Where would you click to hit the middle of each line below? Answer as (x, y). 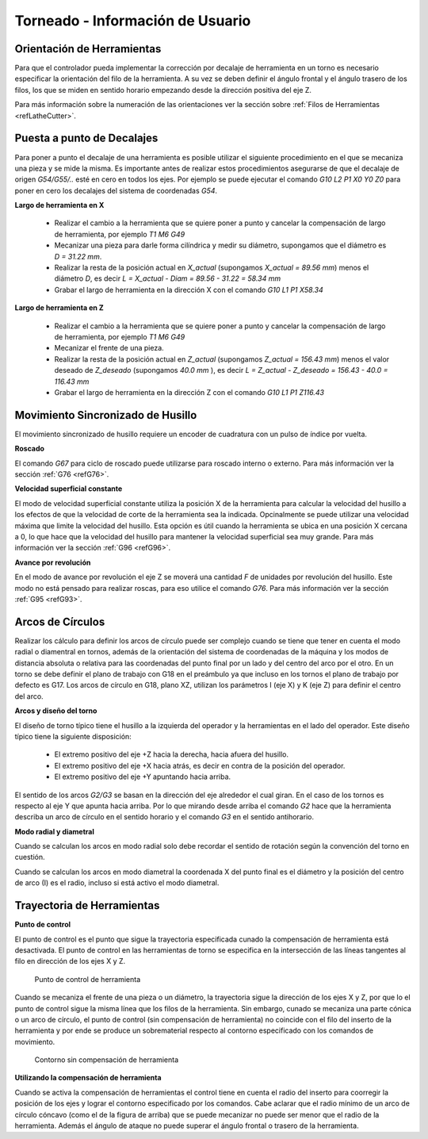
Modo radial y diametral (55, 831)
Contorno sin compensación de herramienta (107, 1060)
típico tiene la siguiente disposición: (73, 736)
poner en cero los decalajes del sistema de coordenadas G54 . (116, 190)
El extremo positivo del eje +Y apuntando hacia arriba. (143, 777)
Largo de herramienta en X (59, 205)
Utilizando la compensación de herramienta (88, 1078)
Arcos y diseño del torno (56, 711)
